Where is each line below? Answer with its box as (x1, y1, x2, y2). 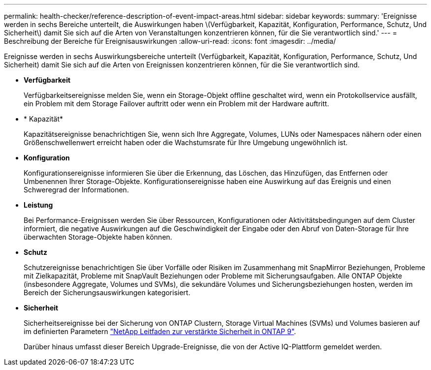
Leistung (24, 201, 53, 209)
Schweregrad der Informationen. (24, 185, 129, 194)
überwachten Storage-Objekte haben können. (24, 233, 172, 241)
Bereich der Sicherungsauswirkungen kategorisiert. (24, 288, 190, 297)
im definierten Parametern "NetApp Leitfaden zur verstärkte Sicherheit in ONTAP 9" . (24, 327, 296, 336)
